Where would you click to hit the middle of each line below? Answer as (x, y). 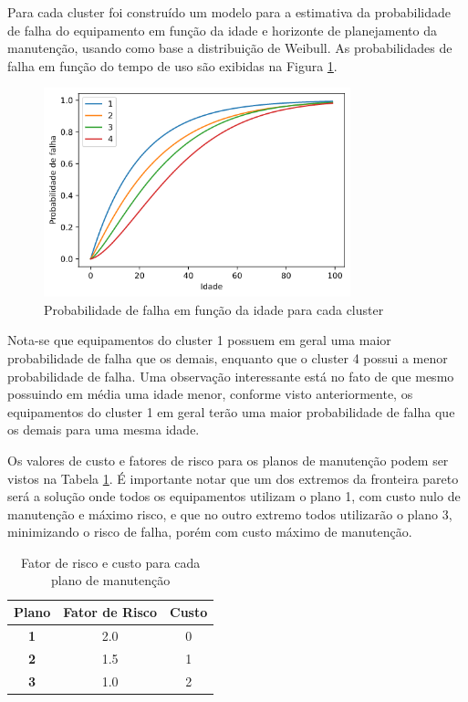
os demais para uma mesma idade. (104, 430)
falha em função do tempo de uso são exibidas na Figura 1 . (172, 65)
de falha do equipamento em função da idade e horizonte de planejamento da (222, 30)
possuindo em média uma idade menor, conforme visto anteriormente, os (210, 394)
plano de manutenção (110, 580)
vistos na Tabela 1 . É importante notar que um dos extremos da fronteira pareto (233, 478)
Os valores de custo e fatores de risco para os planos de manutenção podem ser (228, 460)
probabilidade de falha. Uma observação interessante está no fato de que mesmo (231, 376)
